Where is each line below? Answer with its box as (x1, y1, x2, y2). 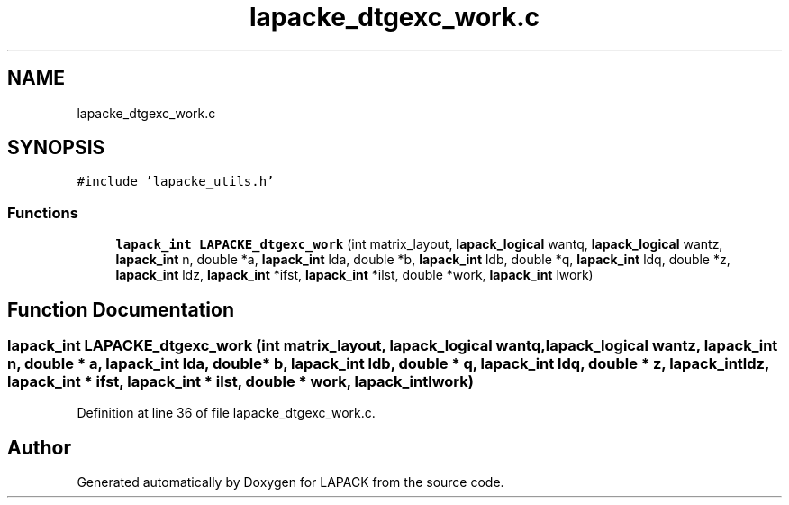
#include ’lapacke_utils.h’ (77, 174, 275, 189)
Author (7, 436, 71, 459)
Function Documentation (7, 298, 234, 321)
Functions (7, 203, 78, 222)
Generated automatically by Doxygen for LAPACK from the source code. (77, 474, 504, 491)
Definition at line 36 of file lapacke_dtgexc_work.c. (77, 405, 376, 421)
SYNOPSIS (7, 136, 105, 160)
